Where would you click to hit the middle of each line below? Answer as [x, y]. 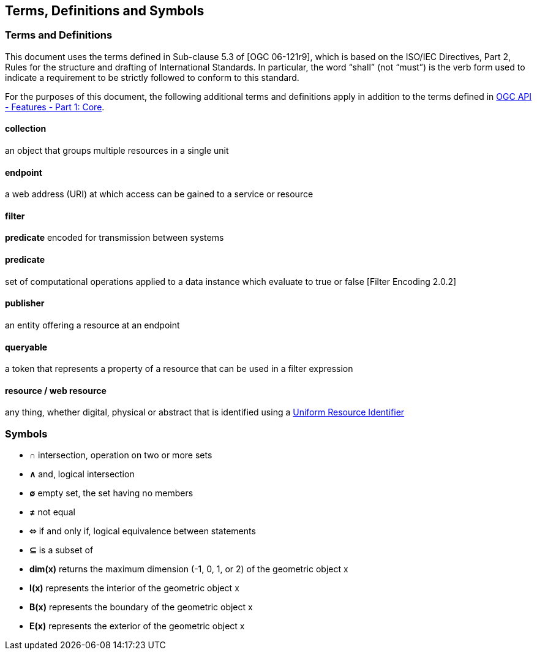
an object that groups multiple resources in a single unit [117, 151]
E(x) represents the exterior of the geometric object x [137, 626]
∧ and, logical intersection [82, 474]
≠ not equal [52, 512]
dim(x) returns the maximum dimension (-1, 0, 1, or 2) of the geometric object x [189, 569]
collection [26, 129]
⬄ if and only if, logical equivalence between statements [143, 531]
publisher [25, 303]
